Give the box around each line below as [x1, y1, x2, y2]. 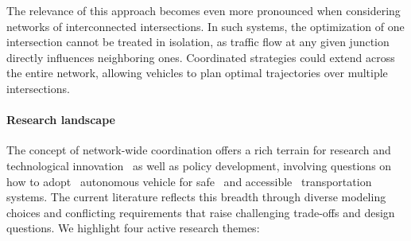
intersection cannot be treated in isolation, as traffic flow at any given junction [6, 33, 390, 50]
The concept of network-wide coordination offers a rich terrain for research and [6, 142, 391, 158]
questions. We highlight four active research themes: [6, 220, 260, 236]
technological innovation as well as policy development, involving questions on [6, 157, 392, 173]
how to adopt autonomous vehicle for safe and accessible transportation [6, 173, 372, 189]
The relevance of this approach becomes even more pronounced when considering [6, 2, 401, 18]
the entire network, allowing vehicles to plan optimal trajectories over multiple [6, 64, 388, 81]
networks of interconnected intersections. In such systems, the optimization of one [6, 17, 405, 34]
